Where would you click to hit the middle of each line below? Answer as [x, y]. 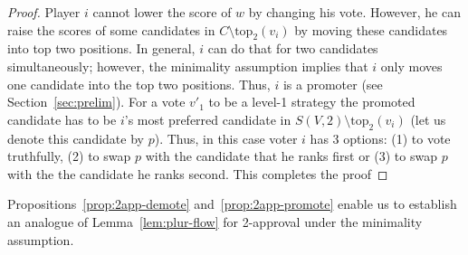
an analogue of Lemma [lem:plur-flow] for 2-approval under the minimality [215, 221]
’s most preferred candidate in [208, 119]
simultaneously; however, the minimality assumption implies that [188, 66]
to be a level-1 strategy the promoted [312, 102]
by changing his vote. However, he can [354, 12]
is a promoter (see [333, 84]
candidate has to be [62, 119]
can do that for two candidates [293, 48]
